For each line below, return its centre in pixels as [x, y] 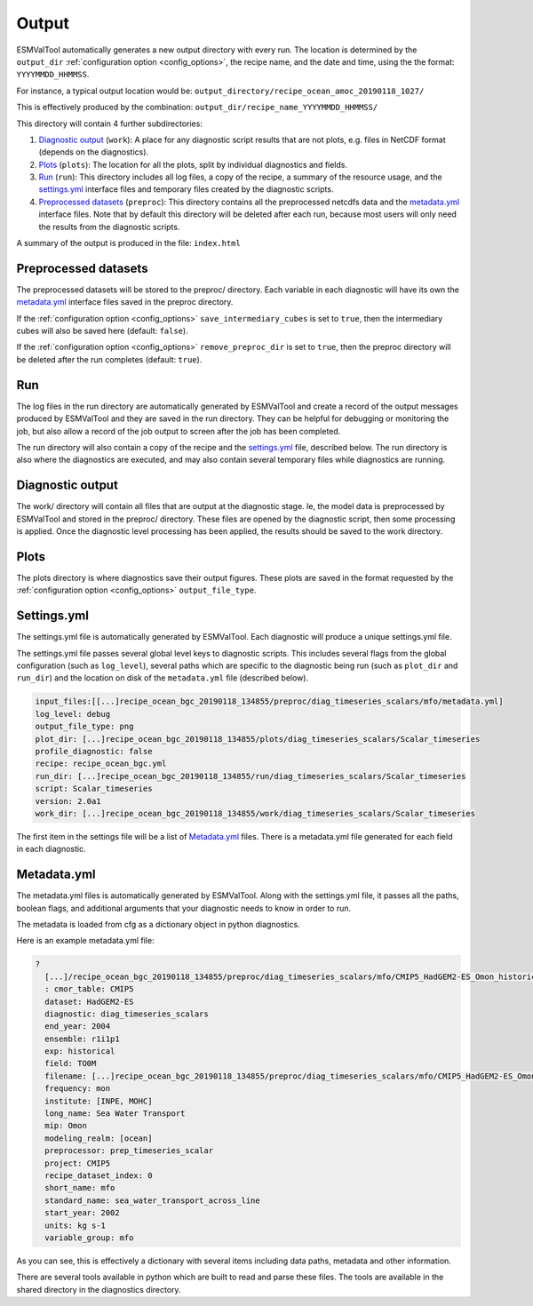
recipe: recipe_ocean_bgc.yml [101, 764]
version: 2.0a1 [68, 801]
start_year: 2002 [82, 1213]
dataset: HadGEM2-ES [89, 1001]
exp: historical [80, 1051]
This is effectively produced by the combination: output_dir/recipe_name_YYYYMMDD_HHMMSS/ [197, 108]
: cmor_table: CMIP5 [89, 989]
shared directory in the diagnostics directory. [99, 1289]
